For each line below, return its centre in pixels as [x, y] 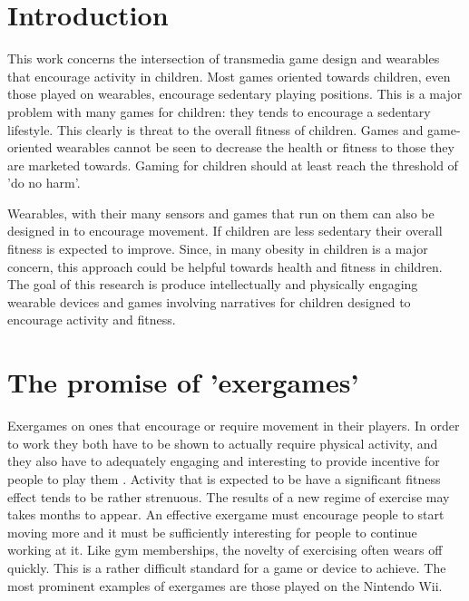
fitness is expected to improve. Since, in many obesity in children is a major [218, 249]
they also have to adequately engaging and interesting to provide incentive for [224, 461]
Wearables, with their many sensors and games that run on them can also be [221, 213]
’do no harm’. [44, 183]
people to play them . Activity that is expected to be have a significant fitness [224, 478]
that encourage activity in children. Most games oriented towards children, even [229, 76]
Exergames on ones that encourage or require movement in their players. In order [234, 426]
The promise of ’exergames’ [183, 382]
